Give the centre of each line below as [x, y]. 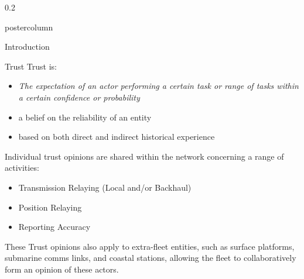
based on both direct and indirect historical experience [117, 137]
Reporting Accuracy [54, 227]
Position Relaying [50, 207]
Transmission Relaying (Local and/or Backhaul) [105, 187]
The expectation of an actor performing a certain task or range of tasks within [158, 86]
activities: [22, 168]
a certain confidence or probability [79, 97]
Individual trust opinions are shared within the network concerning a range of [144, 156]
